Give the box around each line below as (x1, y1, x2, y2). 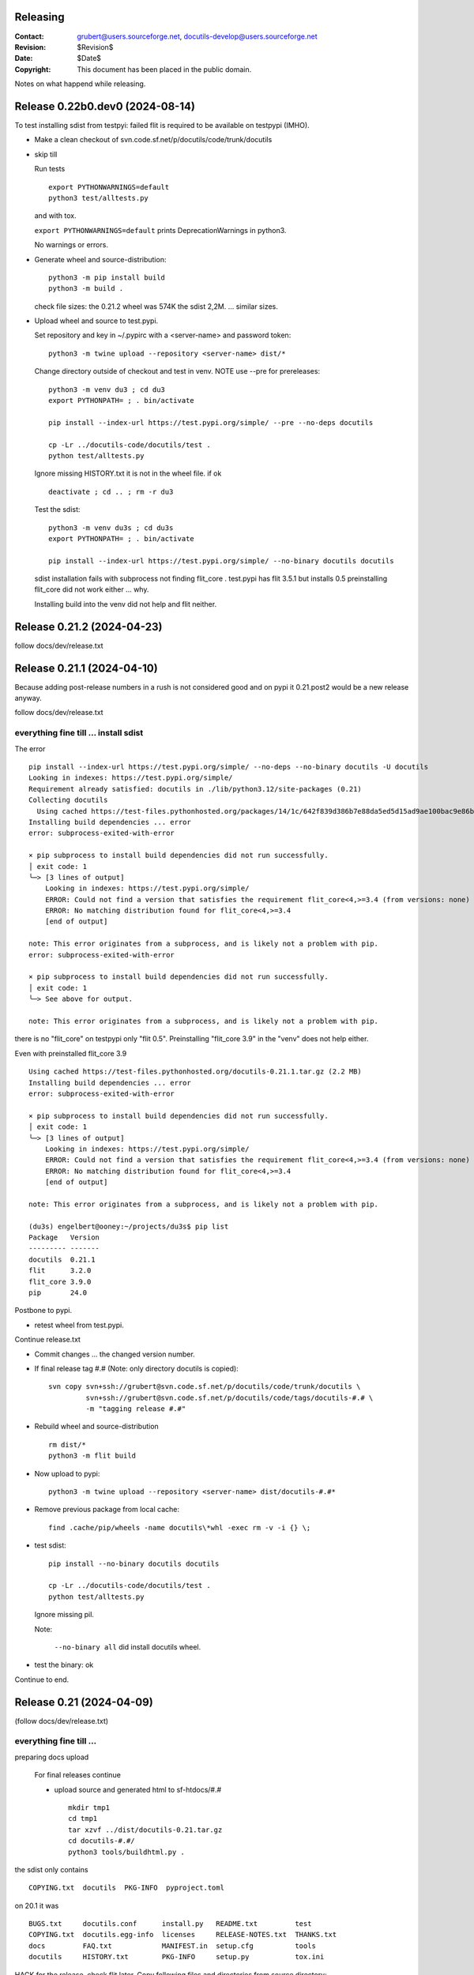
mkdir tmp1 (68, 1803, 111, 1812)
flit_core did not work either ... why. (34, 585, 149, 594)
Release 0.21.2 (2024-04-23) (14, 620, 163, 634)
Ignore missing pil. (34, 1610, 95, 1619)
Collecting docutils (28, 796, 108, 805)
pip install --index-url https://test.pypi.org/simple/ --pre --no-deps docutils (48, 418, 374, 427)
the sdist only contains (14, 1864, 88, 1874)
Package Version (28, 1233, 100, 1242)
